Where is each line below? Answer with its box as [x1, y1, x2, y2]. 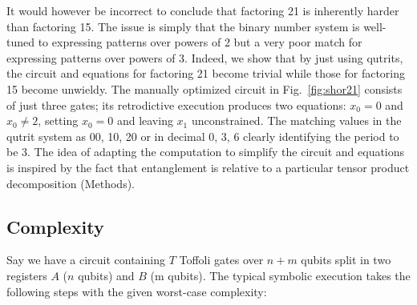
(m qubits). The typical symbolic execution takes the [150, 267, 411, 283]
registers [6, 267, 47, 283]
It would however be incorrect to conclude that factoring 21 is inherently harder [6, 2, 399, 18]
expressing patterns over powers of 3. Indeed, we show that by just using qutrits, [6, 49, 403, 66]
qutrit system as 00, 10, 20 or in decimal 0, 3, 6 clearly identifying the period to [6, 127, 399, 144]
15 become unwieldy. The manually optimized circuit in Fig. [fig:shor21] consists [6, 80, 403, 97]
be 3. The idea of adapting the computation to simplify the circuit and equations [6, 143, 405, 160]
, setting [38, 112, 79, 129]
